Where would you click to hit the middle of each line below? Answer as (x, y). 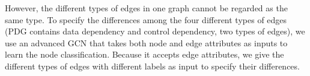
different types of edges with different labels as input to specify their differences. (152, 66)
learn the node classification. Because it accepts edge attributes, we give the (144, 54)
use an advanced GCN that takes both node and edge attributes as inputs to (146, 42)
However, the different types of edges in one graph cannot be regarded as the (146, 8)
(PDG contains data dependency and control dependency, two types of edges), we (155, 31)
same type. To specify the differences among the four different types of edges (146, 19)
